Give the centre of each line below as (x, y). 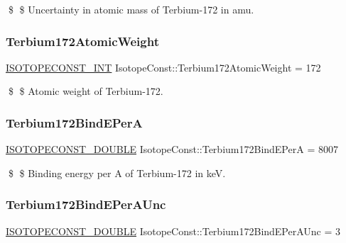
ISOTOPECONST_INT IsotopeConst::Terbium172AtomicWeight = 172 (163, 67)
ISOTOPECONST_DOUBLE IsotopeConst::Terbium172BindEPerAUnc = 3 (173, 231)
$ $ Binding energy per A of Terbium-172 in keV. (117, 173)
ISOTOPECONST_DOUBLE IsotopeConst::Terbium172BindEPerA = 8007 (172, 149)
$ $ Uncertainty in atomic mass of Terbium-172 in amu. (131, 9)
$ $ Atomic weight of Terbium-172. (86, 91)
